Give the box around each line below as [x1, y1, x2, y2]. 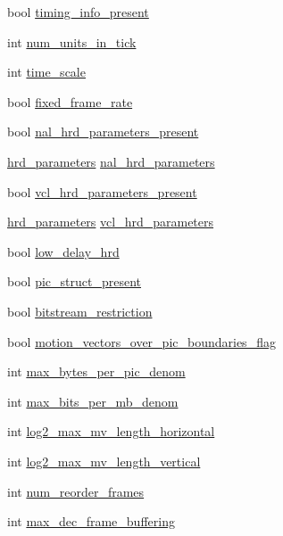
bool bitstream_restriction [7, 301, 153, 320]
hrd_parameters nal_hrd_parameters [7, 152, 215, 170]
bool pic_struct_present [7, 272, 141, 291]
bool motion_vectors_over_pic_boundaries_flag [7, 332, 276, 350]
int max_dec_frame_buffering [7, 512, 175, 531]
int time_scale [7, 62, 86, 81]
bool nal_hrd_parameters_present [7, 122, 199, 141]
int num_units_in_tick [7, 32, 137, 51]
